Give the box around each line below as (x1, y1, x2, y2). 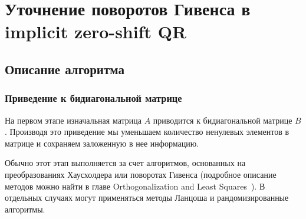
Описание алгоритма (5, 59, 124, 78)
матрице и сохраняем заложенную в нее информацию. (5, 137, 199, 149)
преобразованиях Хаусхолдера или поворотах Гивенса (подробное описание (5, 168, 277, 180)
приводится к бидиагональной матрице (153, 114, 292, 126)
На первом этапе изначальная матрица (5, 114, 142, 126)
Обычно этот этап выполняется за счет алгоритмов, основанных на (5, 157, 246, 169)
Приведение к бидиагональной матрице (5, 91, 182, 105)
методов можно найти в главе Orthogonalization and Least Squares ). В (5, 180, 265, 192)
